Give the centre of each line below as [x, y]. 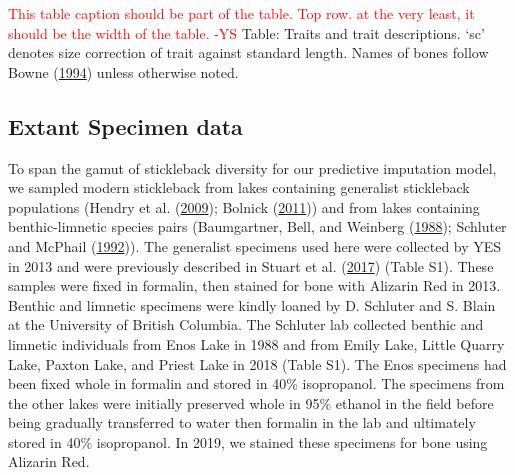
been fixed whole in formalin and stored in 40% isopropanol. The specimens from [256, 383]
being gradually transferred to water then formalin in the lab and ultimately [242, 422]
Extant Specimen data [125, 125]
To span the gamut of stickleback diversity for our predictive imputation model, [252, 167]
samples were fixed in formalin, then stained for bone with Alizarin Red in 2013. [254, 285]
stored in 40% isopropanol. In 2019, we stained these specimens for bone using [248, 441]
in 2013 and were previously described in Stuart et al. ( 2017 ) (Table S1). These [251, 265]
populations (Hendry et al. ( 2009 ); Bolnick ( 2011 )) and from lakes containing [244, 206]
